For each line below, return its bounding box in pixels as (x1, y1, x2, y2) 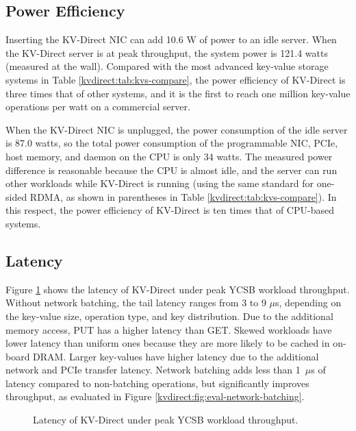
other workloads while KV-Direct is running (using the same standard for (5, 176, 314, 190)
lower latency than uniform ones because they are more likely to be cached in (5, 336, 330, 350)
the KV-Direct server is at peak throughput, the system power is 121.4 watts (5, 45, 328, 60)
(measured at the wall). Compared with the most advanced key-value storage (5, 59, 329, 73)
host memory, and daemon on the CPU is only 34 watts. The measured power (5, 149, 333, 163)
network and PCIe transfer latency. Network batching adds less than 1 (5, 362, 301, 377)
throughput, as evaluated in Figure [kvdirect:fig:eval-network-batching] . (5, 389, 305, 404)
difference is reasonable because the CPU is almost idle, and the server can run (5, 162, 338, 177)
